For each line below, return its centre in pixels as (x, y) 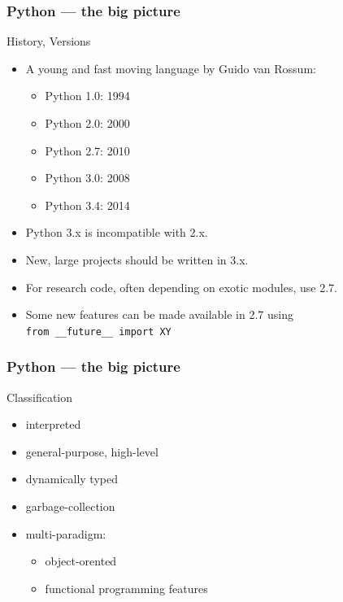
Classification (40, 397)
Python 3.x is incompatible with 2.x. (117, 232)
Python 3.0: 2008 (87, 178)
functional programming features (126, 588)
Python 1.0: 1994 (87, 96)
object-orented (81, 561)
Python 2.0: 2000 (87, 123)
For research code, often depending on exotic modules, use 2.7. (182, 287)
